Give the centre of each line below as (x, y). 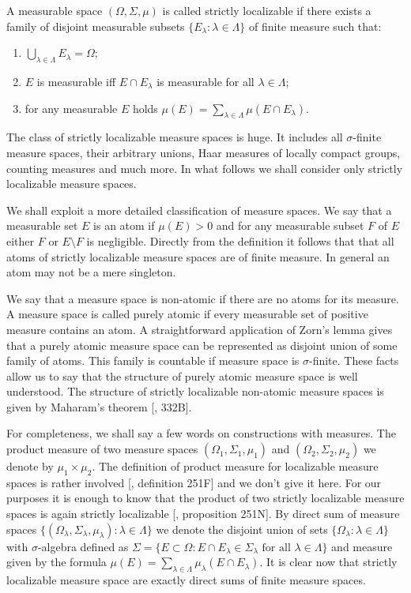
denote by (30, 466)
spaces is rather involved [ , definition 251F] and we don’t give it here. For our (194, 482)
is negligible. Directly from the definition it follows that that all (240, 240)
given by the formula (57, 562)
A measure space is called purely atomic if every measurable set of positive (187, 314)
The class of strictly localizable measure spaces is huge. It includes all (175, 137)
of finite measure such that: (315, 26)
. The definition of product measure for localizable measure (235, 466)
